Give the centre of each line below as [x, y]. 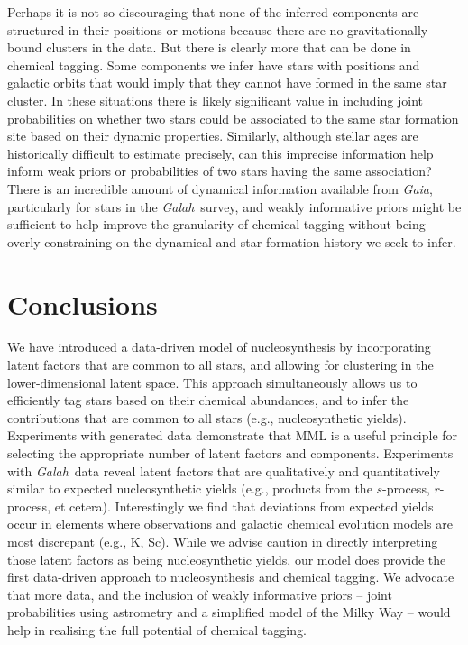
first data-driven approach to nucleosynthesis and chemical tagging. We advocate [231, 577]
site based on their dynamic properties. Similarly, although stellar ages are [213, 136]
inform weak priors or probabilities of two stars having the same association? [220, 171]
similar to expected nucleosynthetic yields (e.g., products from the [190, 488]
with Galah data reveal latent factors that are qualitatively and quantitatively [224, 470]
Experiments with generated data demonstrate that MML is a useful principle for [233, 435]
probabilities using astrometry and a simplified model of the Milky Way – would [229, 612]
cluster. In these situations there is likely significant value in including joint [216, 100]
